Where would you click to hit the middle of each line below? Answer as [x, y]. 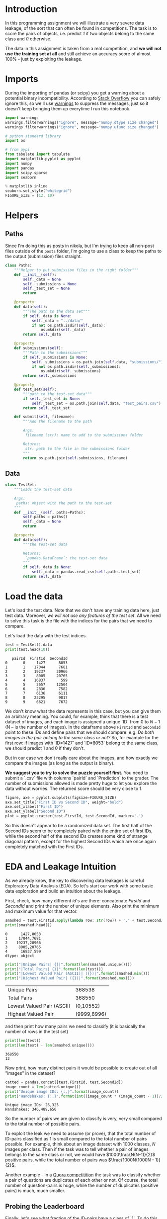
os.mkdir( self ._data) [63, 330]
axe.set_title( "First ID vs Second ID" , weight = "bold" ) [64, 802]
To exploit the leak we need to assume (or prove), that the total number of [81, 1133]
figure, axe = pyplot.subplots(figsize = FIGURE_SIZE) [61, 797]
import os [15, 141]
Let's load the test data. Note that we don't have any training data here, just [82, 610]
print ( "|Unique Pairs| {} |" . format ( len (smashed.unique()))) [69, 964]
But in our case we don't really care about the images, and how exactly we [82, 758]
